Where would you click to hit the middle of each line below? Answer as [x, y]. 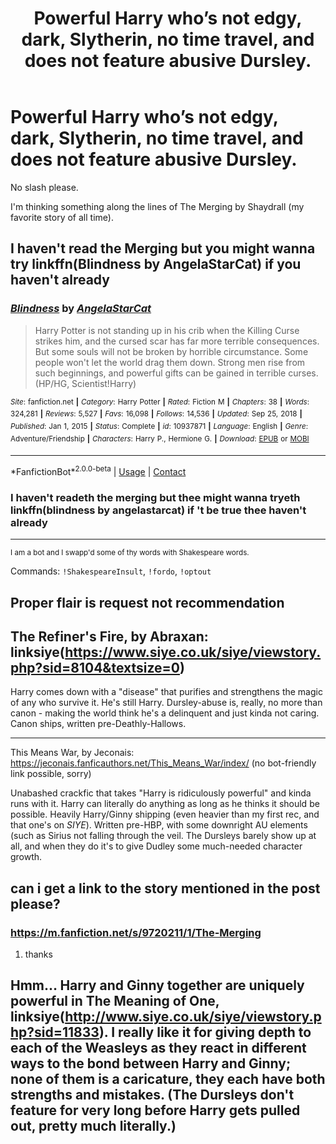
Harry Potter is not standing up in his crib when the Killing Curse [167, 330]
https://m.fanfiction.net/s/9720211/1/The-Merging [136, 932]
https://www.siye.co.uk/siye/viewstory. [193, 652]
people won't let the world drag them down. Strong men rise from [170, 362]
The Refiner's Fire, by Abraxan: [109, 636]
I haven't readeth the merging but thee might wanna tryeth [155, 497]
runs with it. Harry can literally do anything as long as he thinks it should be [165, 804]
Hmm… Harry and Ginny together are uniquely [157, 985]
